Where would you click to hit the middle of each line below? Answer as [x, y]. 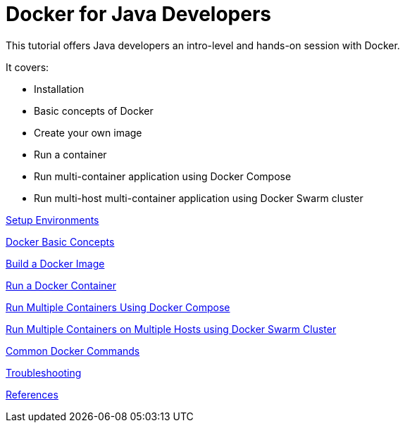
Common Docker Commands [73, 351]
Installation [59, 89]
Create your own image [88, 132]
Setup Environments [52, 220]
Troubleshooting [44, 372]
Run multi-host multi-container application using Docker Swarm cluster [199, 198]
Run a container [70, 154]
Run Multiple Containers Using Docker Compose [118, 307]
